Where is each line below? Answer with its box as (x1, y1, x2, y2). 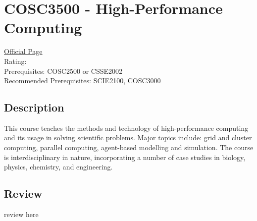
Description (4, 100, 64, 115)
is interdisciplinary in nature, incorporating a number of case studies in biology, (4, 152, 246, 162)
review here (4, 209, 39, 220)
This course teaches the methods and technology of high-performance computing (4, 122, 249, 133)
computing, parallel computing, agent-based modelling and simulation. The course (4, 142, 254, 153)
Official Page (4, 46, 43, 56)
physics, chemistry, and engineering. (4, 162, 113, 172)
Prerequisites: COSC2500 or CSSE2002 (4, 65, 123, 76)
